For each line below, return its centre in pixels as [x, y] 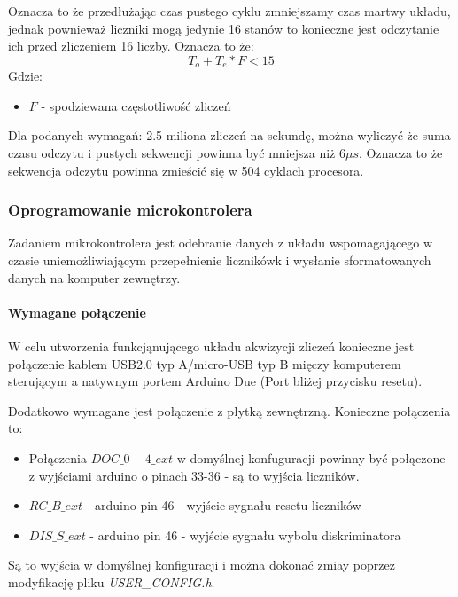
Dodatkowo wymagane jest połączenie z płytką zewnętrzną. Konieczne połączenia [229, 410]
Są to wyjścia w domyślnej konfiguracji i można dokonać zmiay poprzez [202, 565]
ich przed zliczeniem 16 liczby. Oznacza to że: [131, 46]
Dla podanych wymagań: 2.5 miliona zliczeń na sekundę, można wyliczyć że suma [229, 135]
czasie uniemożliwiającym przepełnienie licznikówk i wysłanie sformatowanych [220, 260]
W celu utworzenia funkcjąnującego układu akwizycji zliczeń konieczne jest [211, 346]
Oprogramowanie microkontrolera [130, 210]
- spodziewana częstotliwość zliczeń [136, 105]
